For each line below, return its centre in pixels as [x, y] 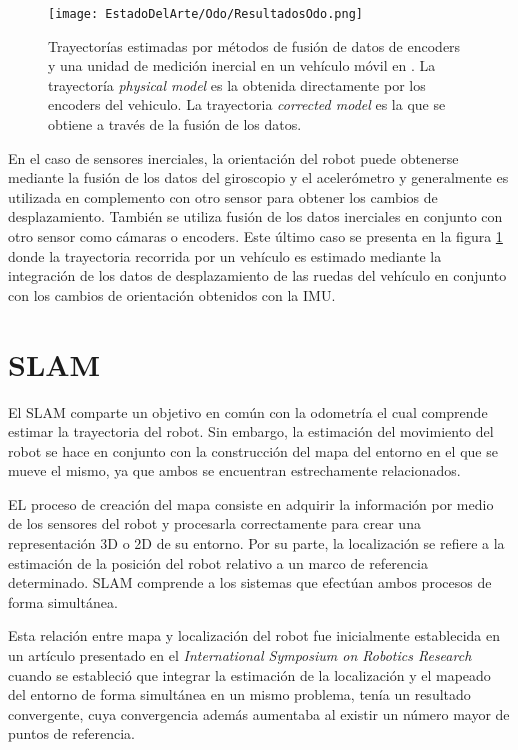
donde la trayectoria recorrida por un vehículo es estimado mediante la [225, 255]
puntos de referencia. [71, 733]
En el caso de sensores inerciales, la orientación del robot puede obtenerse [233, 157]
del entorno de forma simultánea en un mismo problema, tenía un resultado [239, 694]
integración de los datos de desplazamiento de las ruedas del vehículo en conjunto [257, 275]
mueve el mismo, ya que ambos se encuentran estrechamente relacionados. [234, 470]
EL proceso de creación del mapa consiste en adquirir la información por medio [251, 503]
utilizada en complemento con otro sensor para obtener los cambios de [223, 196]
